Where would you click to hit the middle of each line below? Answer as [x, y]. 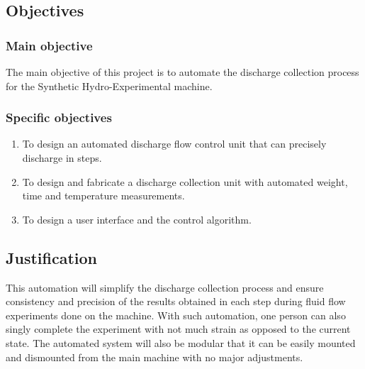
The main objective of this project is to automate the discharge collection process [182, 72]
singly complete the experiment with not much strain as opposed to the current [178, 329]
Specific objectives [59, 117]
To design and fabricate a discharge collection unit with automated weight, [185, 181]
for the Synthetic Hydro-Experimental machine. [109, 86]
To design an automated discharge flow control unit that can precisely [174, 144]
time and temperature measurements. [103, 195]
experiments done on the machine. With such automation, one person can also [176, 315]
